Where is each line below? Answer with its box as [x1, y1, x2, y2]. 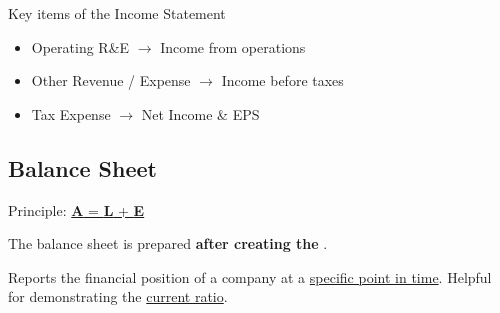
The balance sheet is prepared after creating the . [8, 233, 328, 254]
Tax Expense [31, 103, 111, 124]
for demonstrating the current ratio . [8, 286, 228, 307]
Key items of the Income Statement [8, 3, 226, 23]
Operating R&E [31, 36, 130, 57]
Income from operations [160, 36, 306, 57]
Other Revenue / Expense [31, 70, 191, 91]
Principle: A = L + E [8, 199, 145, 220]
